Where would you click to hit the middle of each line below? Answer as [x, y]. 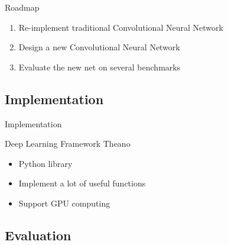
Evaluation [38, 235]
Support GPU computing [64, 203]
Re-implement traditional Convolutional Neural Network [121, 27]
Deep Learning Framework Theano [68, 144]
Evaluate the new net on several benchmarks [100, 67]
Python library [45, 163]
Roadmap [22, 7]
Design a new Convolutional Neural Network [99, 47]
